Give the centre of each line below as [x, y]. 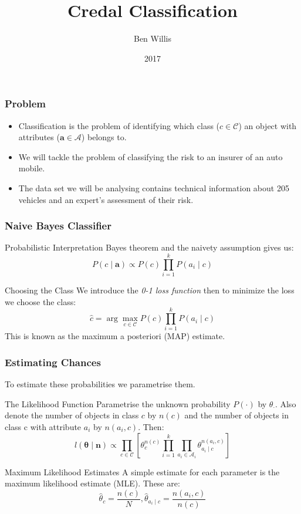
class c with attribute [43, 427]
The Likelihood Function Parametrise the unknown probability [118, 403]
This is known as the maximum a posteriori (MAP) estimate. [115, 336]
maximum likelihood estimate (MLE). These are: [92, 483]
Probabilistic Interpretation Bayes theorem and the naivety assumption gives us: [149, 247]
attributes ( [39, 137]
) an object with [268, 125]
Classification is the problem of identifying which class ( [119, 125]
